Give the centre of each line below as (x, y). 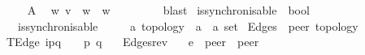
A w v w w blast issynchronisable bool (168, 10)
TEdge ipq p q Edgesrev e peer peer (133, 42)
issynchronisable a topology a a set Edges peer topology (188, 25)
